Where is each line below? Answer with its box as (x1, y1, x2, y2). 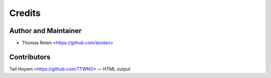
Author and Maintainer (9, 26, 82, 35)
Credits (9, 7, 41, 18)
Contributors (9, 52, 51, 61)
